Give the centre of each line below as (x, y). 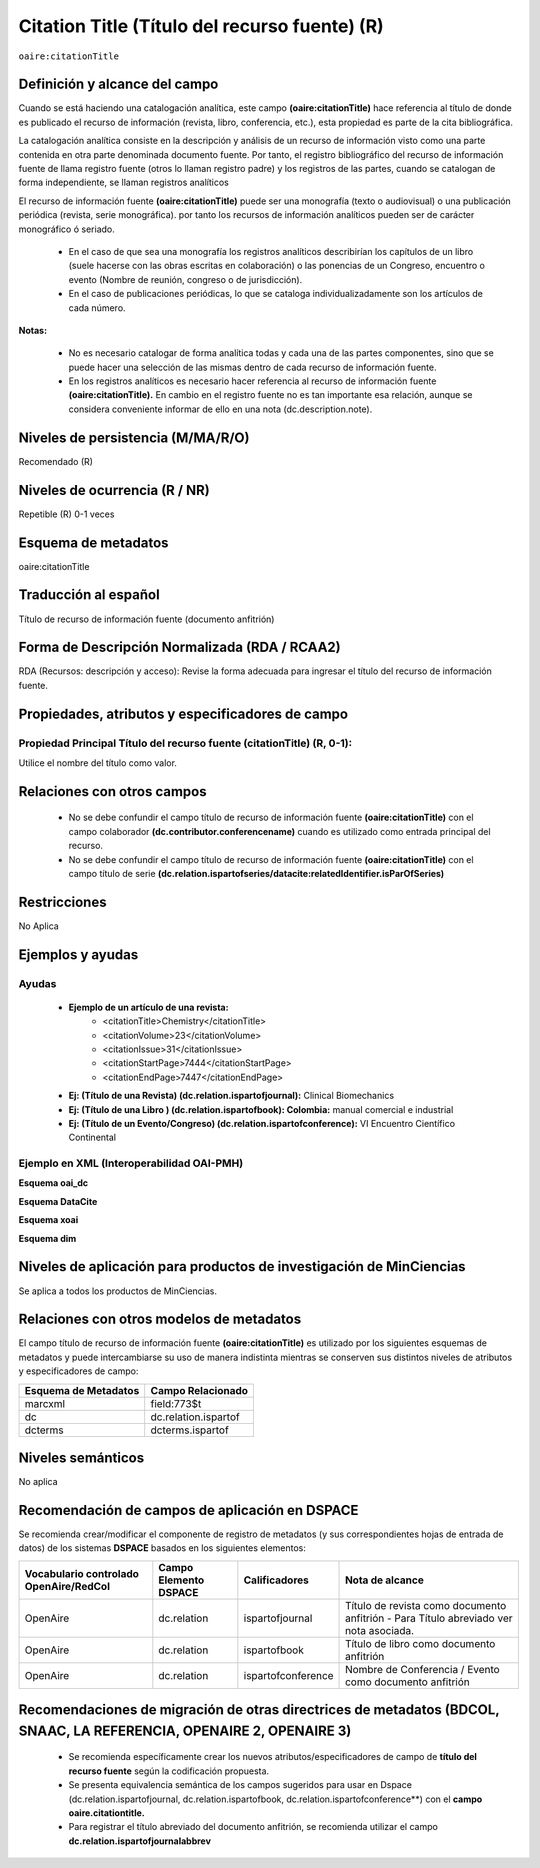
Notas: (33, 330)
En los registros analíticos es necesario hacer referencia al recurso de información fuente (252, 381)
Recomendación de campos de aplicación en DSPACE (188, 1510)
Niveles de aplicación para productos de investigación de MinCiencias (242, 1266)
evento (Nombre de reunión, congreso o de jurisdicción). (185, 279)
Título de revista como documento (426, 1605)
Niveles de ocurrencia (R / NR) (114, 490)
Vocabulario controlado (82, 1573)
